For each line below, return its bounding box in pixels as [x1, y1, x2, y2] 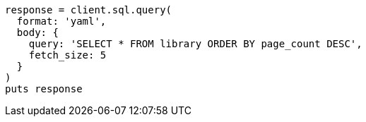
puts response [5, 83, 83, 94]
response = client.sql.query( [5, 4, 172, 16]
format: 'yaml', [16, 16, 107, 27]
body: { [16, 27, 59, 38]
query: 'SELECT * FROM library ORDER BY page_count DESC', [28, 38, 362, 49]
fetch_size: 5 [28, 49, 107, 61]
